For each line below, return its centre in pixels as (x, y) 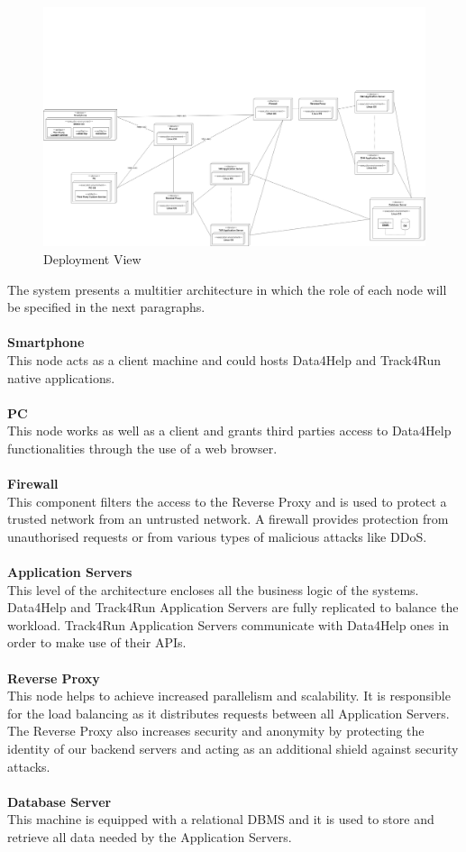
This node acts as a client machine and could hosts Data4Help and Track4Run (224, 359)
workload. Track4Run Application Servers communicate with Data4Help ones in (228, 624)
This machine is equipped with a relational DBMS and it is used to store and (221, 819)
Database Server (59, 801)
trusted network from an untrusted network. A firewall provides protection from (228, 519)
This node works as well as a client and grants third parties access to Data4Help (229, 431)
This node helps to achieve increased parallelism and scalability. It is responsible (229, 696)
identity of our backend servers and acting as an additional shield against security (233, 749)
